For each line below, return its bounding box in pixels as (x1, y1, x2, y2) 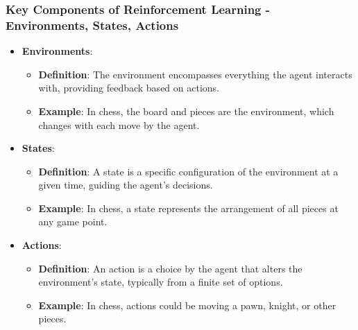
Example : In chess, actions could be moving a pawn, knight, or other (38, 297, 336, 312)
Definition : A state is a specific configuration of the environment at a (38, 164, 339, 178)
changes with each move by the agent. (38, 117, 200, 132)
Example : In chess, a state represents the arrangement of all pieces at (38, 200, 339, 215)
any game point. (38, 214, 108, 229)
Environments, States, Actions (6, 16, 179, 33)
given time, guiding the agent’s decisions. (38, 177, 213, 192)
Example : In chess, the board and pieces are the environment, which (38, 103, 334, 118)
